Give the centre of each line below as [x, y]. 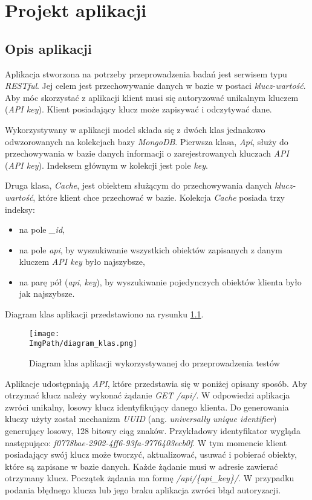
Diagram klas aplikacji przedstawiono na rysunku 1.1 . [104, 314]
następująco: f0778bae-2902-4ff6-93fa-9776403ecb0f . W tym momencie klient [146, 442]
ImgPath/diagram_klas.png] [83, 344]
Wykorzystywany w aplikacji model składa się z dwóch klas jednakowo [135, 129]
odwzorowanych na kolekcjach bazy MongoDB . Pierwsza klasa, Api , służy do [147, 141]
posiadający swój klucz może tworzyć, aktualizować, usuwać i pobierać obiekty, [151, 454]
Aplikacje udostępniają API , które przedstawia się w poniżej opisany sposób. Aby [156, 383]
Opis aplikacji [48, 48]
